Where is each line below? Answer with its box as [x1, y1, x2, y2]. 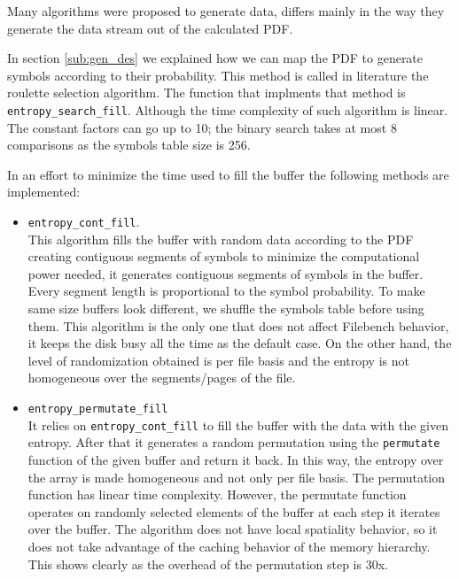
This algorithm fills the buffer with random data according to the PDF [27, 229, 414, 248]
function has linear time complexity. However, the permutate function [27, 485, 407, 504]
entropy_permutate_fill [27, 403, 168, 415]
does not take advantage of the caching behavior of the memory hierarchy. [27, 537, 431, 555]
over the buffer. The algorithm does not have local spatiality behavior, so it [27, 520, 438, 538]
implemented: [7, 182, 81, 201]
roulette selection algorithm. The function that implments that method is [7, 83, 406, 102]
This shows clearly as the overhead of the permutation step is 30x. [27, 554, 388, 573]
